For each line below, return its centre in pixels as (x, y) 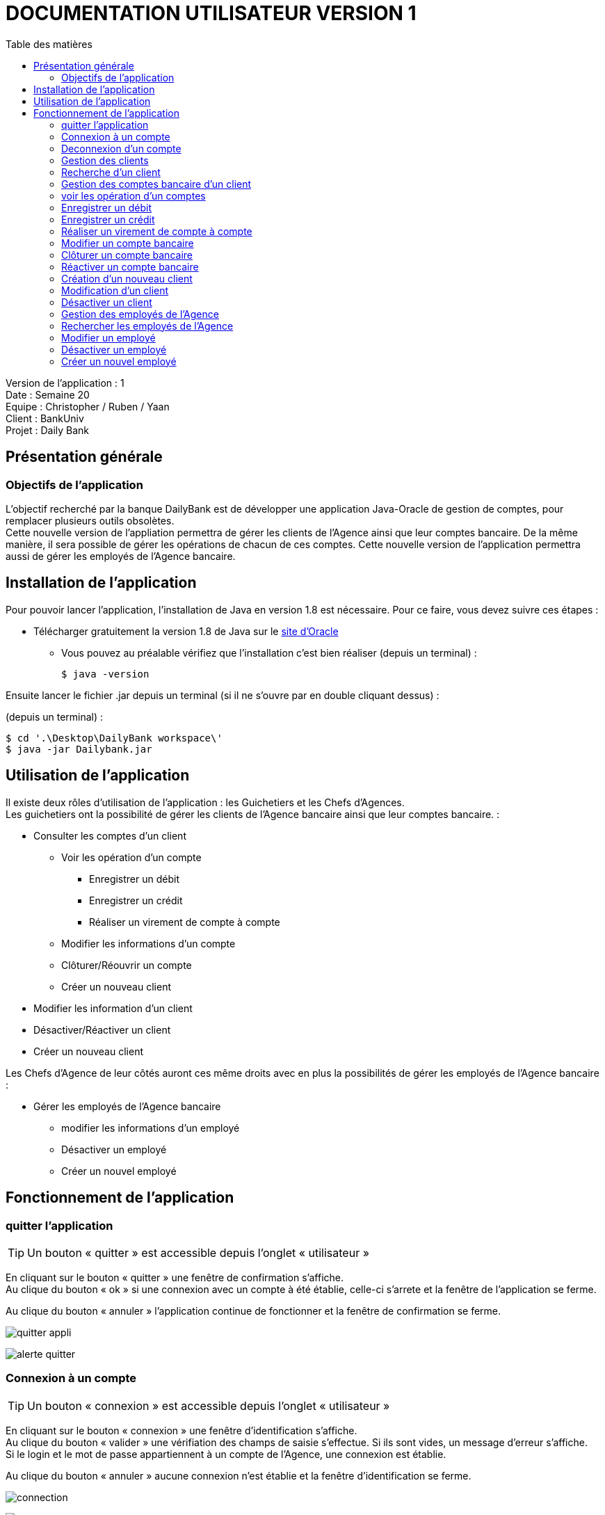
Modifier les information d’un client (113, 1008)
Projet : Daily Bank (48, 430)
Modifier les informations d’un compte (148, 943)
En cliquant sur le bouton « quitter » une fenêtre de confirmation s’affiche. (175, 1277)
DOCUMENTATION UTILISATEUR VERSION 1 (211, 13)
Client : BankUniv (45, 418)
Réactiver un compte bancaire (130, 266)
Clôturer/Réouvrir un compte (127, 965)
